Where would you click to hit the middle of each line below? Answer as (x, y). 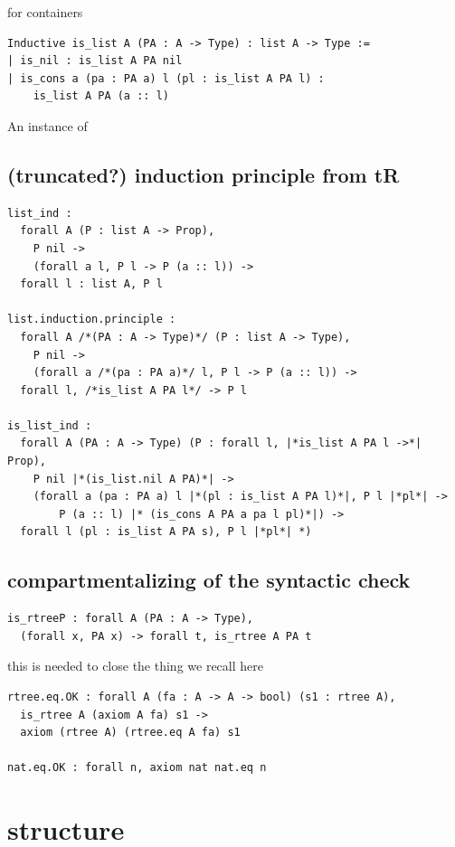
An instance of (47, 125)
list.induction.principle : (92, 320)
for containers (45, 12)
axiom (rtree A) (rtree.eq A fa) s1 (130, 733)
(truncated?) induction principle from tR (204, 174)
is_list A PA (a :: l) (101, 96)
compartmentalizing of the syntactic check (209, 580)
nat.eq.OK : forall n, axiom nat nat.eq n (137, 768)
